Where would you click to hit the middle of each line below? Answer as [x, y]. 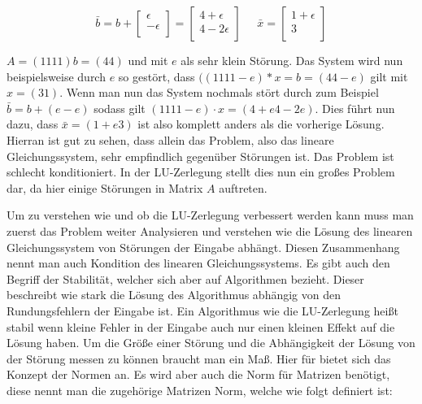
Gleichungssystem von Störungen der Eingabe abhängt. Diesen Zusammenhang [203, 247]
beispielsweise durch [56, 76]
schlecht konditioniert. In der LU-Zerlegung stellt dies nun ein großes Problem [201, 172]
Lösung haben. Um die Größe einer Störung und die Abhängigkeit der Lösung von [211, 343]
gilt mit [389, 76]
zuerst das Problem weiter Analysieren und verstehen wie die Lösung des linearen [210, 230]
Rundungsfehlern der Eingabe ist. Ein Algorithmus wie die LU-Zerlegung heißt [202, 310]
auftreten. [243, 187]
